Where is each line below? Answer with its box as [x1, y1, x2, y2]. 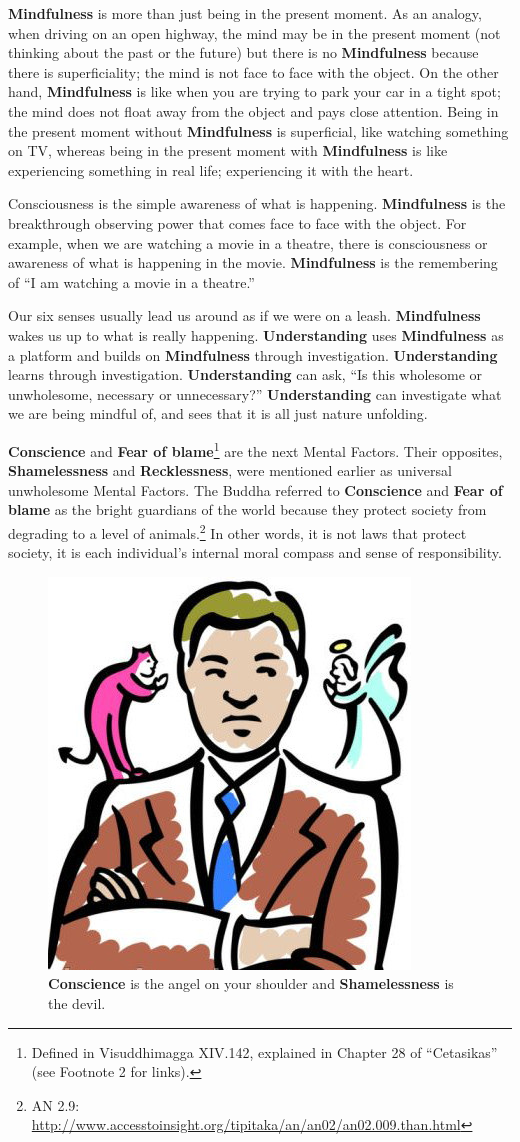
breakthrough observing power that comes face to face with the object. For [8, 212, 467, 233]
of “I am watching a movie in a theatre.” [8, 271, 255, 292]
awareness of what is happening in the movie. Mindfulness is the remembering [8, 252, 498, 273]
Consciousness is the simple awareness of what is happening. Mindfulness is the [8, 193, 506, 214]
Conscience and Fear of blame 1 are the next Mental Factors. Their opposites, [8, 437, 503, 461]
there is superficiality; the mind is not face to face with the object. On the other [8, 61, 499, 82]
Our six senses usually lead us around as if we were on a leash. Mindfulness [8, 305, 481, 326]
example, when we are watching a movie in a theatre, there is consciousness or [8, 232, 488, 253]
